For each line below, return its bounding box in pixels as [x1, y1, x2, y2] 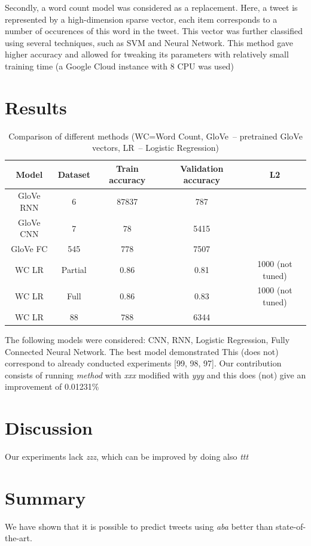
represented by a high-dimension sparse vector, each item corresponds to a [5, 13, 278, 25]
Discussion [5, 415, 93, 440]
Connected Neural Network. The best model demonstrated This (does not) [5, 345, 279, 357]
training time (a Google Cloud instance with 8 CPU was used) [5, 59, 234, 72]
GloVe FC [11, 242, 48, 255]
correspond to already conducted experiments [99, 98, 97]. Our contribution [5, 357, 282, 369]
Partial [61, 263, 87, 275]
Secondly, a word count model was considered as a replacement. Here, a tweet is [5, 1, 298, 13]
